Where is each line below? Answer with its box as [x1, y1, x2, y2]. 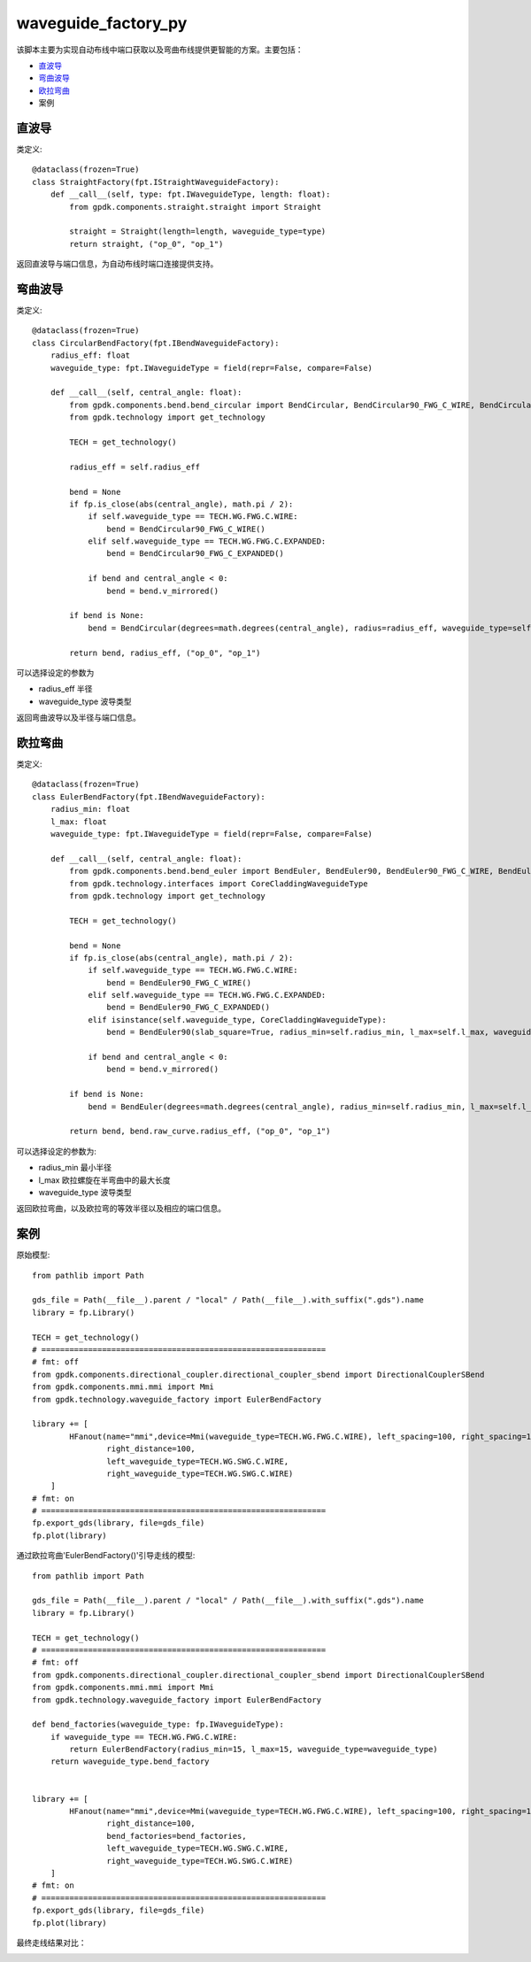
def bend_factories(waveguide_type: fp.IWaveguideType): [32, 1719, 285, 1730]
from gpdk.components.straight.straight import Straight [69, 202, 322, 212]
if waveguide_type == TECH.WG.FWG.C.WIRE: [50, 1732, 238, 1742]
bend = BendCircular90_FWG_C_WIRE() [106, 523, 265, 534]
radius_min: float [50, 804, 131, 815]
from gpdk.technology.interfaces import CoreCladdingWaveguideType [69, 878, 368, 889]
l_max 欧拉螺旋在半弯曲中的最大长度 [38, 1174, 171, 1186]
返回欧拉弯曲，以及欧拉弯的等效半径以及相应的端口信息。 [16, 1203, 226, 1214]
